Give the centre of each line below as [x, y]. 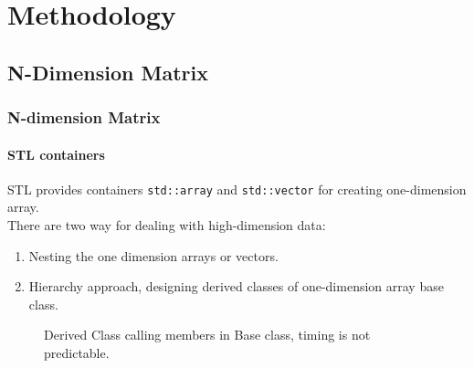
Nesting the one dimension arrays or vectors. [153, 255]
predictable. [77, 353]
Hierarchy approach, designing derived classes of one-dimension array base [236, 286]
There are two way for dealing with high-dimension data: [167, 225]
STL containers [56, 154]
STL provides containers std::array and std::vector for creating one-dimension [237, 189]
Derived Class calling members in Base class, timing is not [207, 335]
